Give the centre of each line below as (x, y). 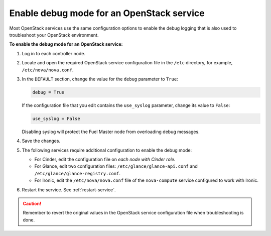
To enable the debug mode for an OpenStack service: (66, 44)
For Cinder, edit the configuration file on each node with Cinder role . (105, 159)
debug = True (48, 92)
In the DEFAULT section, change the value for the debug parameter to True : (100, 79)
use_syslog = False (56, 119)
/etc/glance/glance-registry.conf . (77, 173)
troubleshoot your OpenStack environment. (54, 35)
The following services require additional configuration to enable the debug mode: (107, 150)
